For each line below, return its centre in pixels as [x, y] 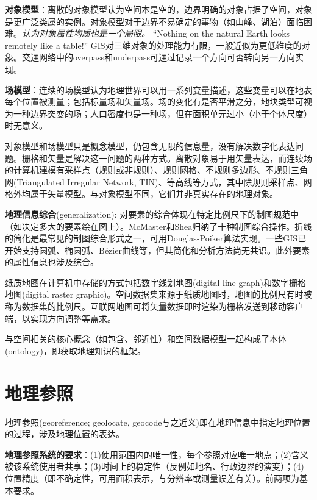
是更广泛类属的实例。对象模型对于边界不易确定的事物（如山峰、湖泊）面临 [154, 21]
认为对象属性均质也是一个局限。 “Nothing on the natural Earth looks [156, 33]
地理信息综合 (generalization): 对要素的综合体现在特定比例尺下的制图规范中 [152, 214]
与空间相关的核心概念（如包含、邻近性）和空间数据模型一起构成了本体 [146, 339]
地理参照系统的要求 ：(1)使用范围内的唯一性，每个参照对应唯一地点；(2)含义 [157, 454]
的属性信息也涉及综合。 [52, 262]
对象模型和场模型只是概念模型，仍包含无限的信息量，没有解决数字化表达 [150, 145]
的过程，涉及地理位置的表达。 [65, 434]
